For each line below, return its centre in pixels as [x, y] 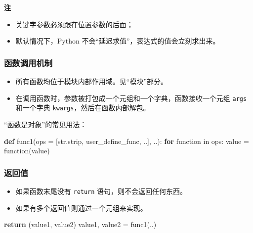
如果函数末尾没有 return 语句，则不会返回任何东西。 [101, 191]
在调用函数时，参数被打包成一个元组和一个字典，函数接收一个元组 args [131, 98]
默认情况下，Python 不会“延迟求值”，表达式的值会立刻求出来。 [118, 41]
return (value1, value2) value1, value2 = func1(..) [80, 224]
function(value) [27, 151]
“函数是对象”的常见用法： [45, 124]
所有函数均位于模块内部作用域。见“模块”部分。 [92, 81]
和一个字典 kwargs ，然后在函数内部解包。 [83, 108]
